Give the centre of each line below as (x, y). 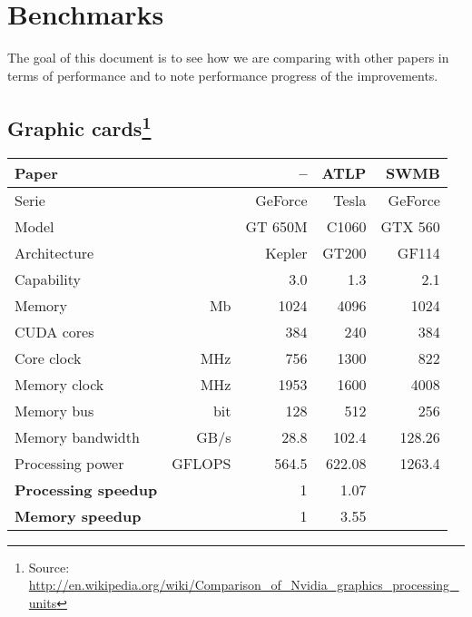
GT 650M (276, 226)
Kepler (286, 252)
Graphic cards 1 (79, 126)
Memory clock (59, 384)
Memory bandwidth (77, 436)
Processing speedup (86, 489)
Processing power (69, 463)
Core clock (48, 357)
